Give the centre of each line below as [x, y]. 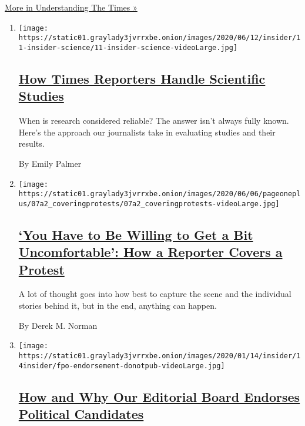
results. [31, 143]
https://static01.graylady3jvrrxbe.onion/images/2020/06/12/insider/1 [160, 38]
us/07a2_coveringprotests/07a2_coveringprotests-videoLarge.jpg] [149, 204]
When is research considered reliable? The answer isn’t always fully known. [154, 120]
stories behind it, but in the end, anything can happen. [118, 306]
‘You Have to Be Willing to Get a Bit [136, 234]
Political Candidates [81, 414]
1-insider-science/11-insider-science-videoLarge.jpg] [128, 47]
